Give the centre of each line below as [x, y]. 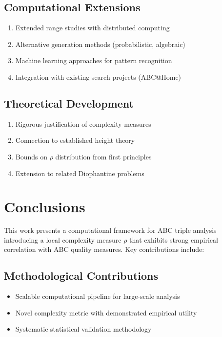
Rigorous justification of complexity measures [83, 124]
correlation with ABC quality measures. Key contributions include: [104, 249]
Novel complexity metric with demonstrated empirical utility [106, 312]
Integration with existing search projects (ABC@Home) [98, 77]
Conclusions [45, 207]
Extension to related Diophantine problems [80, 173]
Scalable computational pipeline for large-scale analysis [98, 296]
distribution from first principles [103, 156]
